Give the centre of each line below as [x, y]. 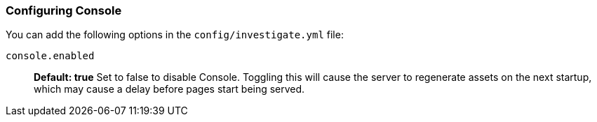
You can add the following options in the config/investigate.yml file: [175, 35]
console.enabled [50, 56]
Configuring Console [64, 10]
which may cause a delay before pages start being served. [169, 89]
